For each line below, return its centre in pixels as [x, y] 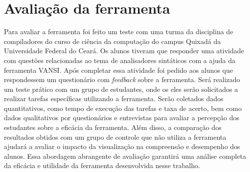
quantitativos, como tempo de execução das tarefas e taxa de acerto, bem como [123, 108]
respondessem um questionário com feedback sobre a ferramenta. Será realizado [122, 79]
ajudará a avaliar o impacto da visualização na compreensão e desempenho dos [122, 146]
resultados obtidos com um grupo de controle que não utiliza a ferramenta [115, 137]
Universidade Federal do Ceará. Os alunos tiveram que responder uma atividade [124, 51]
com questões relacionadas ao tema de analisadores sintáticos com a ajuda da [120, 60]
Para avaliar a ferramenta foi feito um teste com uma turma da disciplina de [119, 32]
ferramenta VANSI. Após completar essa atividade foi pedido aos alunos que [118, 70]
